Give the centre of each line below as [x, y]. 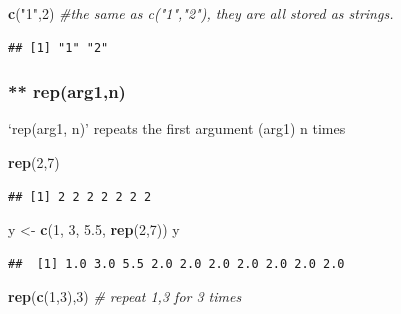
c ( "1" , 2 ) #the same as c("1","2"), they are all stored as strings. [201, 13]
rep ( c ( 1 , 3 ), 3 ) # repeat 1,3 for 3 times [125, 296]
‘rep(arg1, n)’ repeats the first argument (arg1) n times [177, 128]
